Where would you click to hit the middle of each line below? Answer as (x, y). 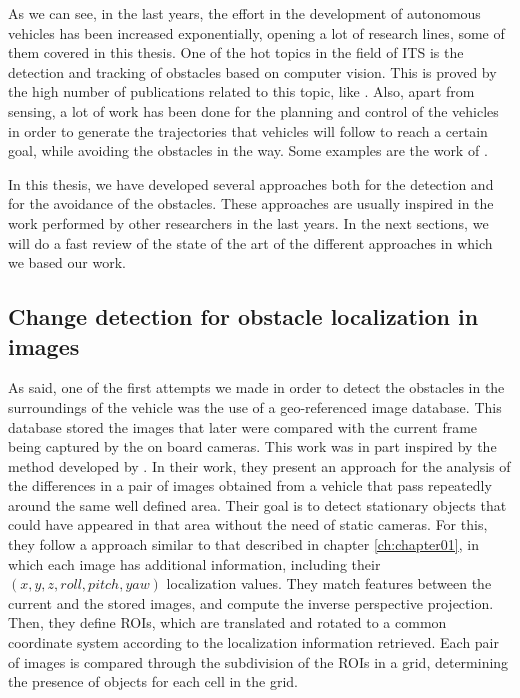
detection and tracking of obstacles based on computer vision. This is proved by (252, 71)
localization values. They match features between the (329, 583)
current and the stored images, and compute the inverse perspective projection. (251, 602)
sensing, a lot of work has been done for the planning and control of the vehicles (253, 110)
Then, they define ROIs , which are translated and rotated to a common (227, 622)
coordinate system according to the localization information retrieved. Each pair (253, 642)
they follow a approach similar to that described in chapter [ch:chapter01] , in (243, 544)
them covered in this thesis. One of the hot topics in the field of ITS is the (236, 52)
